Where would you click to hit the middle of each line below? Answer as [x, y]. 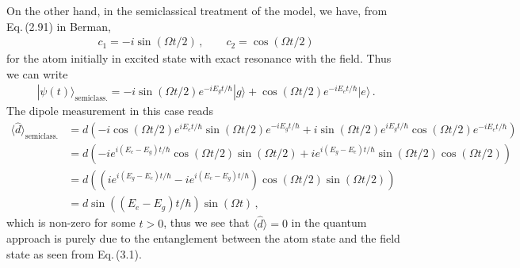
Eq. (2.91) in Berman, [59, 26]
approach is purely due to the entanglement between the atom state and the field [203, 238]
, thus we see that [206, 222]
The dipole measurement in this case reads [110, 111]
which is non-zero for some [71, 222]
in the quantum [329, 222]
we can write [37, 73]
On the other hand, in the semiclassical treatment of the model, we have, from [197, 10]
